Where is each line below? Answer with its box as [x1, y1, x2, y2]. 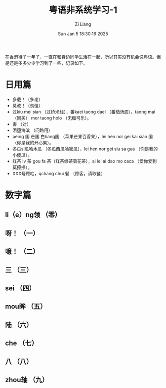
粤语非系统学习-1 [48, 4, 118, 16]
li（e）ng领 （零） [5, 211, 62, 219]
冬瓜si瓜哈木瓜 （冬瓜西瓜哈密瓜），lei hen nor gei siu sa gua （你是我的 [12, 146, 158, 152]
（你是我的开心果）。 [12, 139, 54, 146]
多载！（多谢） [12, 96, 43, 102]
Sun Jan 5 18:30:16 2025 [57, 31, 109, 37]
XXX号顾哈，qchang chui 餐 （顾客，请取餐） [12, 170, 105, 176]
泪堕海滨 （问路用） [12, 127, 53, 133]
